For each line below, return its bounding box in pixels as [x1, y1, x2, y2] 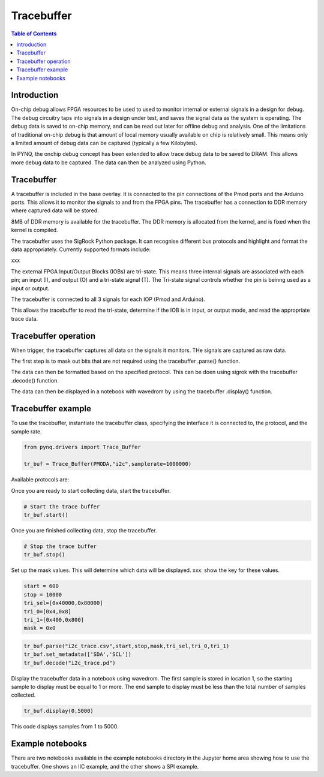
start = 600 [23, 583, 59, 590]
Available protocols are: [11, 476, 70, 483]
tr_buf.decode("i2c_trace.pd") [23, 659, 116, 666]
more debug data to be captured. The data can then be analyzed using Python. [11, 159, 206, 166]
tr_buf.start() [23, 511, 68, 519]
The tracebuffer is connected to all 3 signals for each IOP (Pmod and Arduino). [11, 296, 205, 303]
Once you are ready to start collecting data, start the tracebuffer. [11, 487, 171, 494]
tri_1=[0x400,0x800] [23, 616, 84, 623]
